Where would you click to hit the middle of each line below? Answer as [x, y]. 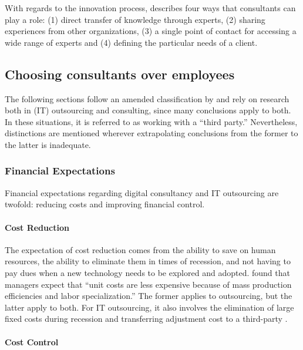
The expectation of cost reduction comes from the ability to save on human [140, 249]
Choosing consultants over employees [120, 74]
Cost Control [32, 341]
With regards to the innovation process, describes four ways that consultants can [150, 8]
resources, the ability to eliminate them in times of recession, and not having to [148, 261]
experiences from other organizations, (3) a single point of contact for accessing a [151, 31]
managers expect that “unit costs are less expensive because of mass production [148, 284]
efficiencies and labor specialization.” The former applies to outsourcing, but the [149, 296]
